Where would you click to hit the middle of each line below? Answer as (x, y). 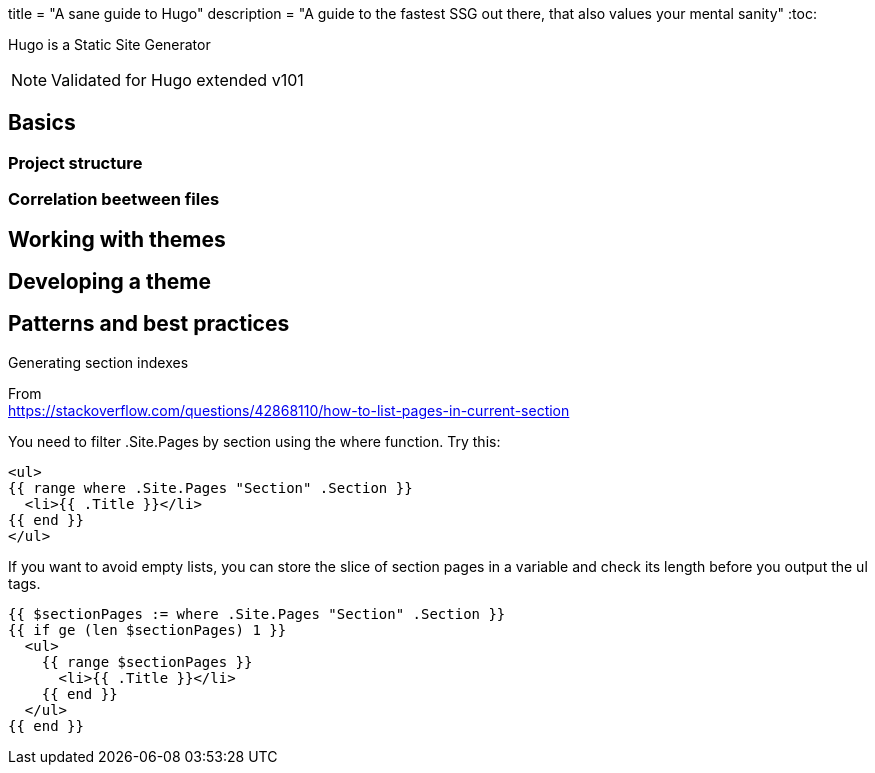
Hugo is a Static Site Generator (109, 44)
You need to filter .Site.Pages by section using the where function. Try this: (254, 441)
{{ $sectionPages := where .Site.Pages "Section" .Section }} (257, 613)
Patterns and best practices (149, 324)
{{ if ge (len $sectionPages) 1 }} (147, 629)
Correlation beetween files (114, 199)
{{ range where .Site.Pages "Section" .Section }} (210, 487)
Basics (42, 123)
